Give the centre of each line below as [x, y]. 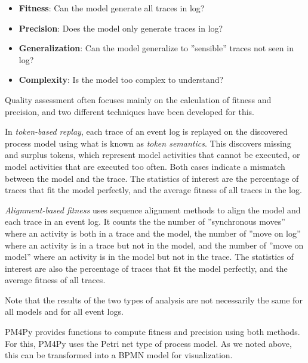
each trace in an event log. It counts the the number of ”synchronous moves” [145, 221]
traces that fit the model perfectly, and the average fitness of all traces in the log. [153, 190]
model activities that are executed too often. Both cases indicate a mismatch [145, 166]
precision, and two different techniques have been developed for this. [130, 111]
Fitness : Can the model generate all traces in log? [112, 8]
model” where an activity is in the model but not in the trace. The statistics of [149, 257]
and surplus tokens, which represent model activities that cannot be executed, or [153, 155]
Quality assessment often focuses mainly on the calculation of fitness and [138, 99]
